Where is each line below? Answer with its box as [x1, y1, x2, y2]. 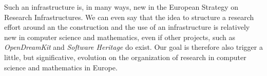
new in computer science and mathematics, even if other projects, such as [4, 31, 236, 42]
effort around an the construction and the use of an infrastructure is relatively [4, 22, 250, 32]
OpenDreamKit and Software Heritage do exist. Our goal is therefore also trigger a [4, 42, 263, 52]
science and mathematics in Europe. [4, 62, 118, 72]
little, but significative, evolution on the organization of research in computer [4, 51, 246, 62]
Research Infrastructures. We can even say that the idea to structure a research [4, 11, 254, 22]
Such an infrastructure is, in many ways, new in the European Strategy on [4, 2, 239, 12]
